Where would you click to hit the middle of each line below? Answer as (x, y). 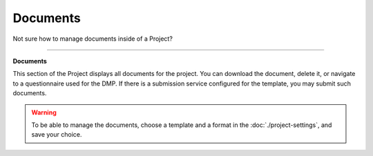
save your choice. (57, 135)
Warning (44, 112)
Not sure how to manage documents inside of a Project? (93, 39)
